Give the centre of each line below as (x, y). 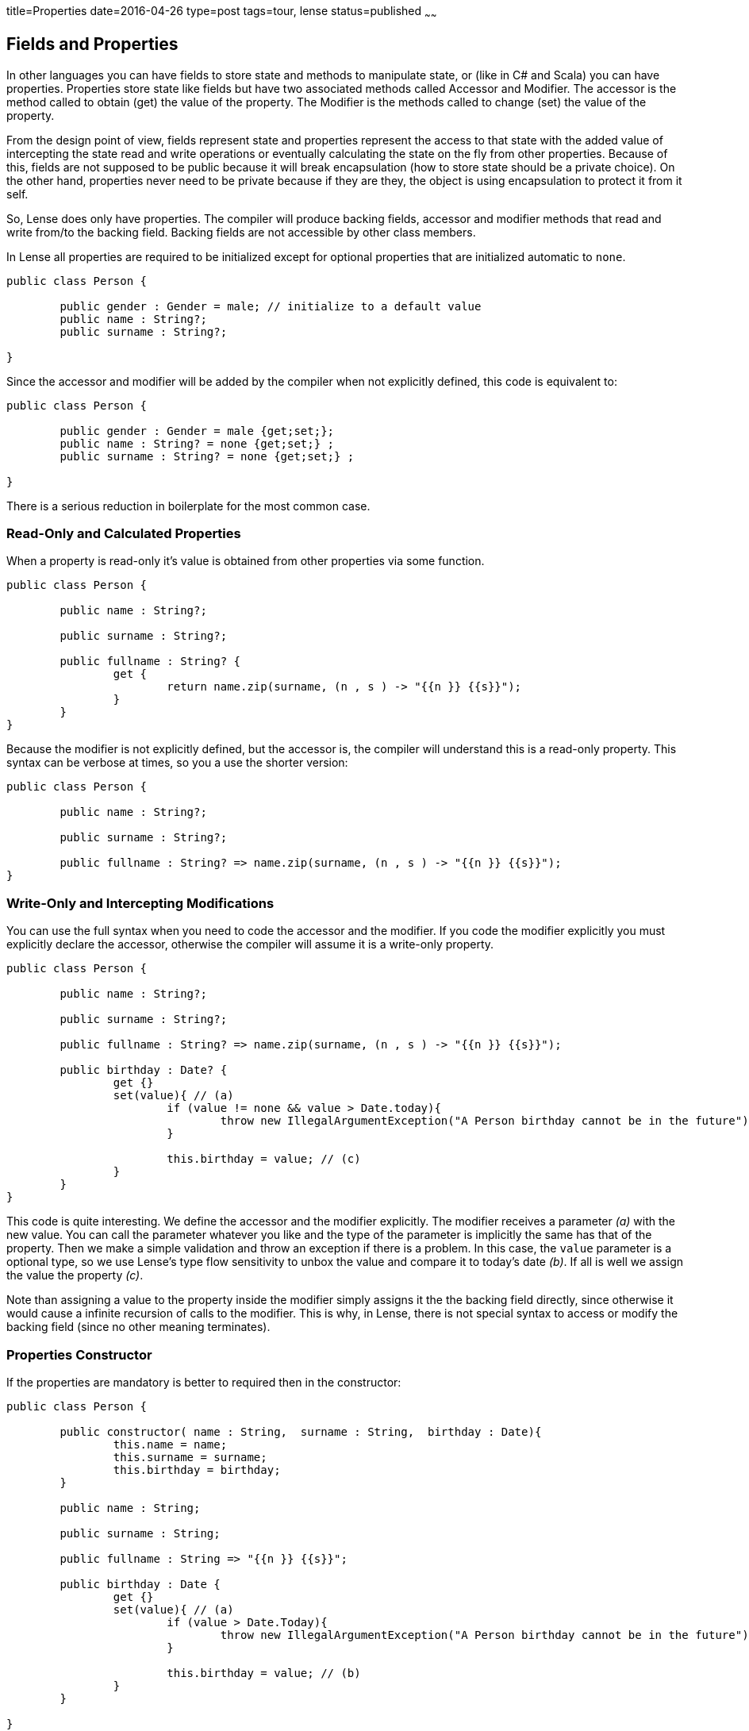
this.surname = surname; (190, 1457)
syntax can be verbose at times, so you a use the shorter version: (177, 763)
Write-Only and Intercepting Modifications (140, 903)
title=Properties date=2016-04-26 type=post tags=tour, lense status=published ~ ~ (222, 12)
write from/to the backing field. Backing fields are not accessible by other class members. (241, 232)
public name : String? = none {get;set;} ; (197, 443)
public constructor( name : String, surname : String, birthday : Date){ (301, 1431)
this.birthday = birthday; (197, 1469)
